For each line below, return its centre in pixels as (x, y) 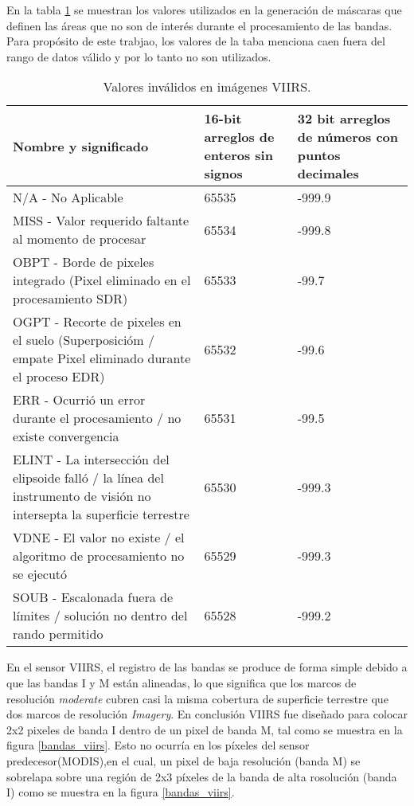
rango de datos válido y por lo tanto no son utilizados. (139, 56)
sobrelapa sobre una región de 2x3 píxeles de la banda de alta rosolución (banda (202, 776)
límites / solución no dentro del (100, 616)
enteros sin (238, 155)
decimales (328, 174)
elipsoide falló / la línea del (88, 478)
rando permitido (58, 634)
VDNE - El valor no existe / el (99, 538)
